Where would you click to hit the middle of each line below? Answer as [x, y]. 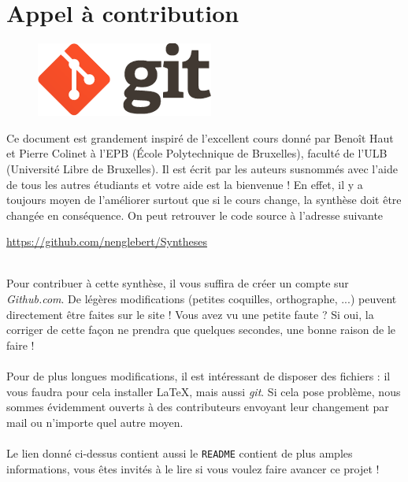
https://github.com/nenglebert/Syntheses [107, 241]
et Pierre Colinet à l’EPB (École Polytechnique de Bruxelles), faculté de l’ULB [197, 153]
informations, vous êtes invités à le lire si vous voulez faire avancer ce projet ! [193, 468]
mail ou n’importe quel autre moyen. [95, 422]
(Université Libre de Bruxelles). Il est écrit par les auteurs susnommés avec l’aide [202, 168]
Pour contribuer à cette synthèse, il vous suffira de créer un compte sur [178, 283]
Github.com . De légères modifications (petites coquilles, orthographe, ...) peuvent [202, 299]
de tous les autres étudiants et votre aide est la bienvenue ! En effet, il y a [185, 184]
